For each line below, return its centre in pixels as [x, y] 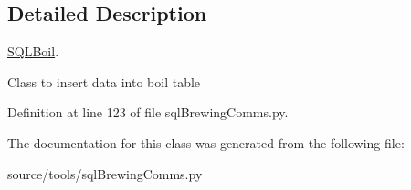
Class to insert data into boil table [104, 81]
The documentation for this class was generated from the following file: [206, 142]
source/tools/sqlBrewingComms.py [105, 173]
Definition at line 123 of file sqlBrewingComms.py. [148, 112]
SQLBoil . [33, 51]
